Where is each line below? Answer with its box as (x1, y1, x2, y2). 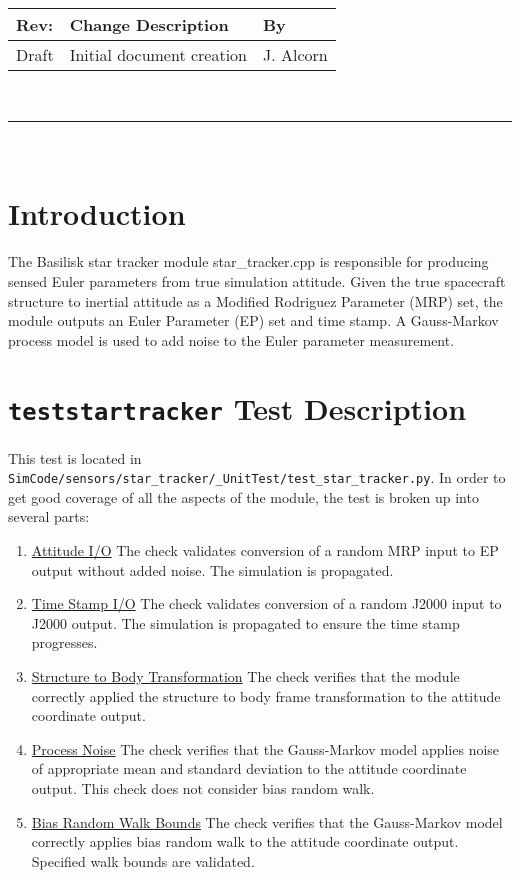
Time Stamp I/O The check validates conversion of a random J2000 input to (31, 593, 502, 614)
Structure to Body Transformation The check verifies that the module (31, 665, 460, 686)
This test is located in (8, 447, 142, 468)
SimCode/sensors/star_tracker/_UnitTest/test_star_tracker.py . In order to (8, 467, 506, 488)
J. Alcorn (263, 43, 328, 66)
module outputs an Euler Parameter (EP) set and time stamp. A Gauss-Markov (8, 310, 499, 331)
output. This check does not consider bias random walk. (31, 777, 375, 798)
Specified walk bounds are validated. (31, 850, 255, 871)
